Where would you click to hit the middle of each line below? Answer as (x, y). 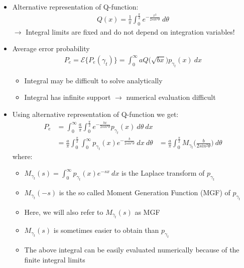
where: (22, 156)
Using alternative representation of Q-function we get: (95, 114)
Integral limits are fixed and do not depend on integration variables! (130, 31)
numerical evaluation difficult (171, 97)
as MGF (147, 212)
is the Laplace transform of (163, 173)
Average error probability (51, 48)
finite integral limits (55, 259)
